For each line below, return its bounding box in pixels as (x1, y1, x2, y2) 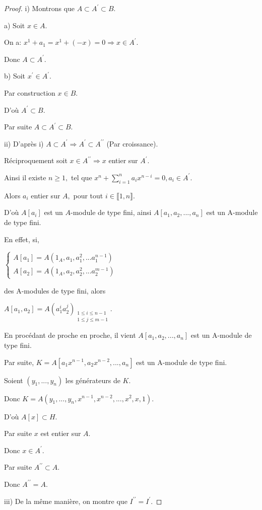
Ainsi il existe (4, 172, 46, 182)
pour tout (73, 190, 103, 200)
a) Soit (4, 20, 25, 30)
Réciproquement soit (4, 155, 68, 166)
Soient (4, 375, 23, 385)
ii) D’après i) (4, 138, 44, 149)
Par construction (4, 87, 55, 98)
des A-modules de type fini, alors (4, 285, 106, 296)
